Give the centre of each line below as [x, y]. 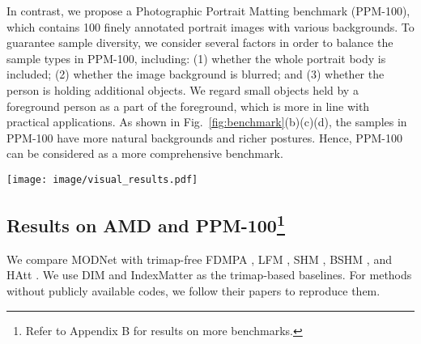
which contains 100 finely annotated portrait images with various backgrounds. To [210, 26]
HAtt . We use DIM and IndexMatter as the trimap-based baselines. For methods [209, 275]
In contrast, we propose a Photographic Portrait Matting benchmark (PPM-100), [208, 11]
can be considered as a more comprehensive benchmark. [145, 153]
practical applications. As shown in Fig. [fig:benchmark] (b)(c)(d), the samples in [207, 122]
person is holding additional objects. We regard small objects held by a [183, 89]
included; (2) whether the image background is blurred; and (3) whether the [196, 74]
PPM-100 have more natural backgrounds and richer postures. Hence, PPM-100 [204, 137]
